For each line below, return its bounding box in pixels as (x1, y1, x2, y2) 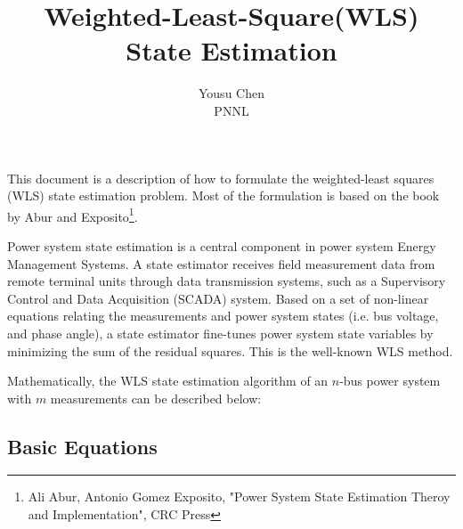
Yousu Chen (199, 84, 264, 102)
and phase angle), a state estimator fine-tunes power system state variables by (7, 323, 434, 342)
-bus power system (339, 371, 441, 390)
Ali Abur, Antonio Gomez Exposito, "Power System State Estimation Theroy (28, 487, 451, 506)
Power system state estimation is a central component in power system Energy (7, 236, 436, 255)
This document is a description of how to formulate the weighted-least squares (7, 168, 435, 187)
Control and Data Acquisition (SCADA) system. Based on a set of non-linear (7, 289, 429, 307)
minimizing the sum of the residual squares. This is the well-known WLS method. (7, 341, 453, 360)
